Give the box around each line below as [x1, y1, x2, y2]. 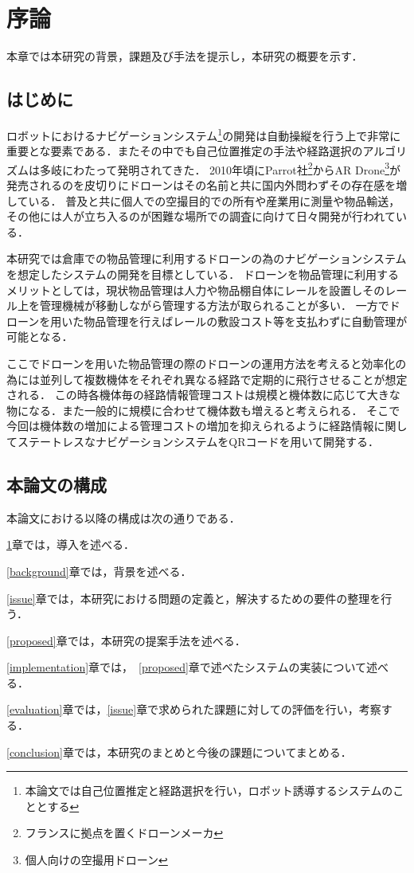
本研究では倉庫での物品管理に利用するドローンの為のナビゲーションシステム [6, 250, 407, 267]
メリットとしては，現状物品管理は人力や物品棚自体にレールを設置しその [6, 281, 385, 298]
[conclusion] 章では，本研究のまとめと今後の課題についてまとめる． [6, 743, 352, 760]
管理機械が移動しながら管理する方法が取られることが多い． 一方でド [39, 297, 400, 314]
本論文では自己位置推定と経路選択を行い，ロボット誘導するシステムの [25, 782, 393, 799]
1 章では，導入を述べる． [6, 536, 135, 553]
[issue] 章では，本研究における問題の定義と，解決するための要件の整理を [6, 589, 381, 606]
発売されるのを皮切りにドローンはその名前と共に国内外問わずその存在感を [6, 177, 396, 194]
